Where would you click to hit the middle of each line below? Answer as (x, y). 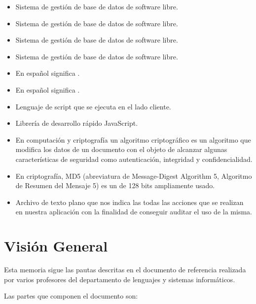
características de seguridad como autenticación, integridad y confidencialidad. (134, 159)
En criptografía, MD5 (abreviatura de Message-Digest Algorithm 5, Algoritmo (134, 176)
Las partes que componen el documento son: (71, 296)
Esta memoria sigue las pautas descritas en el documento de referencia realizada (125, 270)
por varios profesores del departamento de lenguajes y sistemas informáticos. (120, 279)
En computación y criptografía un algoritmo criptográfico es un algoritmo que (133, 139)
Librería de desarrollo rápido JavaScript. (77, 123)
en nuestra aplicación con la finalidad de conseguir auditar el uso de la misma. (134, 212)
